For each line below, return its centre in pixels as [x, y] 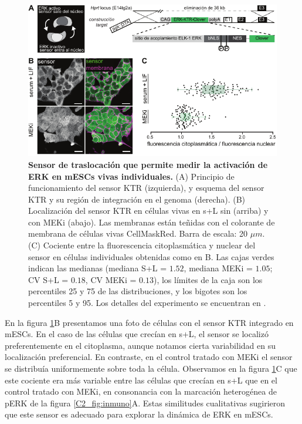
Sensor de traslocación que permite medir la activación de [148, 164]
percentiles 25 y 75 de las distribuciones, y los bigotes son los [138, 291]
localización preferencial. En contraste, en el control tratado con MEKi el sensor [149, 357]
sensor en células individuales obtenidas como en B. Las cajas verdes [151, 256]
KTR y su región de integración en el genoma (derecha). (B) [137, 199]
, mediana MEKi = [218, 268]
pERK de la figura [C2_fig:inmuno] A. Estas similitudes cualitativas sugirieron [145, 403]
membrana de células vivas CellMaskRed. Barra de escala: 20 [138, 233]
